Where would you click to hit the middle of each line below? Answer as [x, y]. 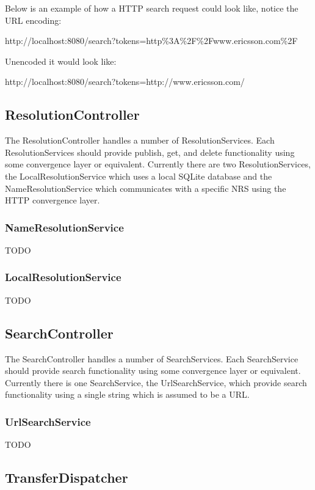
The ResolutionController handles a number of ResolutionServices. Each [140, 140]
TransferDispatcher [67, 477]
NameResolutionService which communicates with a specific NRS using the [146, 188]
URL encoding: [33, 20]
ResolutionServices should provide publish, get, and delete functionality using [150, 152]
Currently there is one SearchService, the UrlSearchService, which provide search [156, 382]
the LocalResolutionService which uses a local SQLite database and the [139, 176]
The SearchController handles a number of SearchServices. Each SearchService [152, 358]
